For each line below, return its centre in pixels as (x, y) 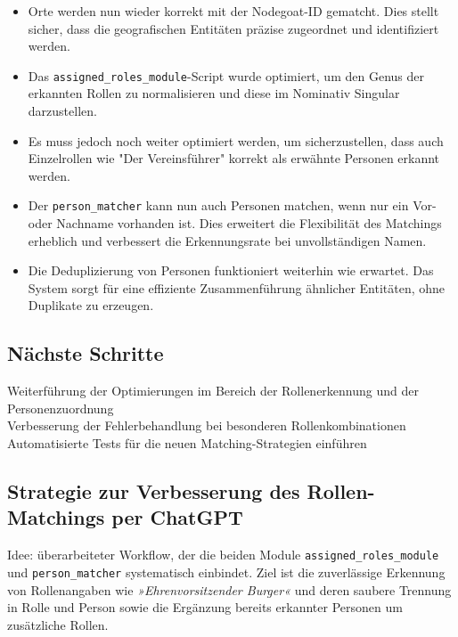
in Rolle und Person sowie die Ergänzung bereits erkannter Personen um (205, 607)
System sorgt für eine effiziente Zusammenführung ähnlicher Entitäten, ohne (237, 287)
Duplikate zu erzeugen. (91, 305)
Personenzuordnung (61, 408)
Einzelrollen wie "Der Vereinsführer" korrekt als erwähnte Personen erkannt (234, 158)
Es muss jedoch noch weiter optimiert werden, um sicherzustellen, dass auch (236, 140)
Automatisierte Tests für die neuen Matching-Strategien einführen (187, 443)
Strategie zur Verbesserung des (154, 491)
